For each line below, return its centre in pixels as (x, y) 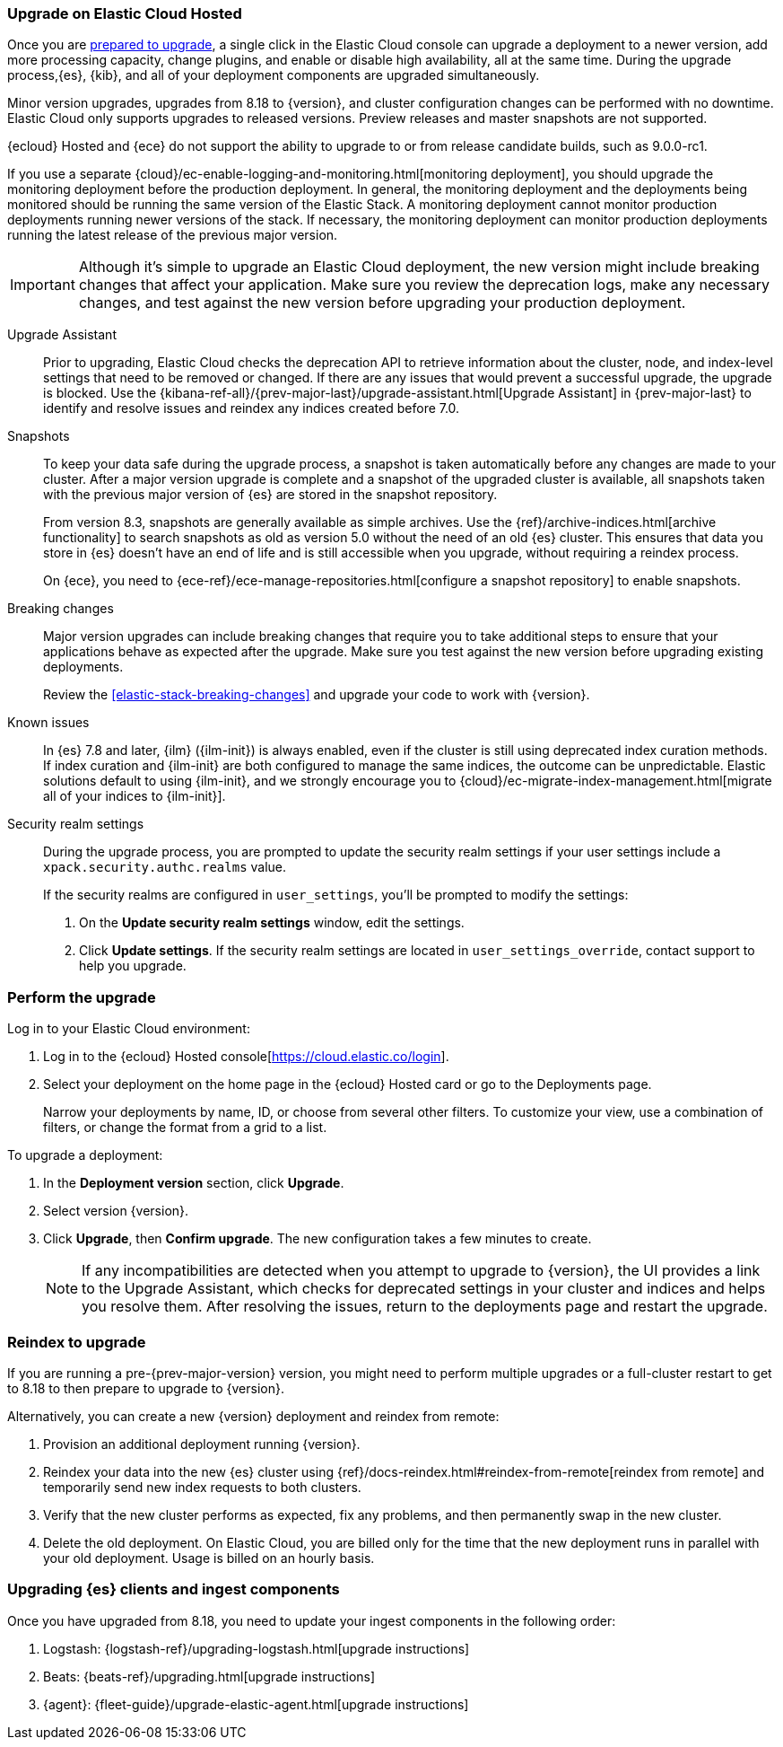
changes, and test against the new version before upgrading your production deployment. (382, 303)
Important (43, 285)
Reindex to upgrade (77, 1342)
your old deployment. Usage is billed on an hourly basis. (209, 1558)
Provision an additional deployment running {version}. (202, 1444)
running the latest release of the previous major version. (173, 235)
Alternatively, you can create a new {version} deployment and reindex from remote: (253, 1416)
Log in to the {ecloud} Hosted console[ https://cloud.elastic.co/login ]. (246, 1057)
